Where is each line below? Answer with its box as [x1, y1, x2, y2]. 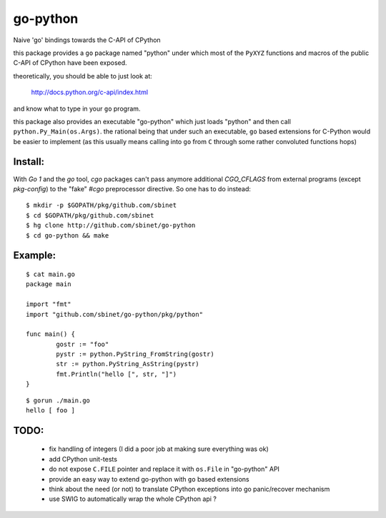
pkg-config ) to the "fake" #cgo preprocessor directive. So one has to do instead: [13, 184, 252, 193]
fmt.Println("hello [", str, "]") [56, 370, 177, 378]
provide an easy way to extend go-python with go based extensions [49, 474, 249, 483]
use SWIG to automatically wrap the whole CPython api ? [49, 494, 217, 503]
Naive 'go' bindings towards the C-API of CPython [13, 36, 161, 44]
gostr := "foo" [56, 340, 109, 348]
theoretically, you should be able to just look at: [13, 71, 153, 80]
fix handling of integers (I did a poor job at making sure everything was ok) [49, 445, 269, 453]
